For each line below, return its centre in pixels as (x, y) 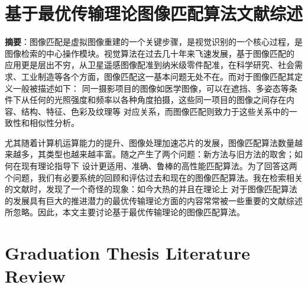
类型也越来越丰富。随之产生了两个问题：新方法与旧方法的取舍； (170, 154)
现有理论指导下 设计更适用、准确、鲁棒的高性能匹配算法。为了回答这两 (159, 166)
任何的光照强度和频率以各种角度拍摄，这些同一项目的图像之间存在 (158, 100)
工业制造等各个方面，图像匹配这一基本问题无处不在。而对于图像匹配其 (158, 76)
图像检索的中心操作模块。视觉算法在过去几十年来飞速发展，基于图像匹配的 (150, 53)
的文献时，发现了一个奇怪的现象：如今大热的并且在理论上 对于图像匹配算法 (151, 189)
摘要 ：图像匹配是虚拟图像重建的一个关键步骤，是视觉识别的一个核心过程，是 (154, 42)
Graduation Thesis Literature (127, 253)
